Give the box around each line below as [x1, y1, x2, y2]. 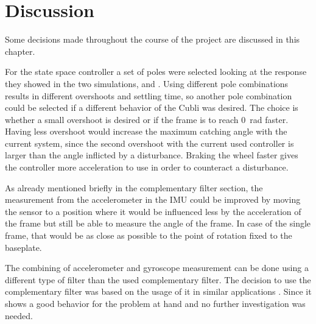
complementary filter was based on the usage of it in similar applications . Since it [5, 285, 312, 298]
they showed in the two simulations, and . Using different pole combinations [5, 77, 289, 90]
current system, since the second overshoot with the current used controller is [5, 136, 294, 149]
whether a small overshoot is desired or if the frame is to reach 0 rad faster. [5, 113, 289, 125]
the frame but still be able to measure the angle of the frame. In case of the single [5, 217, 311, 230]
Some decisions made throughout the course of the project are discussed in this [5, 33, 300, 46]
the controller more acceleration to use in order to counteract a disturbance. [5, 161, 289, 174]
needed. [5, 309, 33, 322]
